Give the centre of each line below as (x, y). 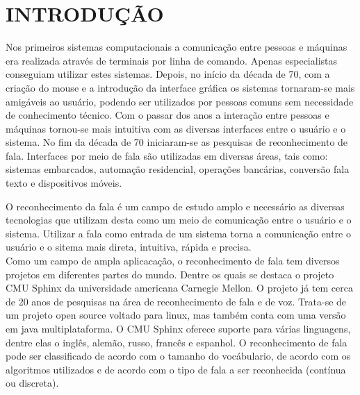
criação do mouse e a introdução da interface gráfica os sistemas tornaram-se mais (180, 87)
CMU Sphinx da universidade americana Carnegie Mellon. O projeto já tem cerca (180, 288)
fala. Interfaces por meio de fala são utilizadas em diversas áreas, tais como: (167, 155)
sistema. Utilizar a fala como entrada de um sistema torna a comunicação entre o (178, 233)
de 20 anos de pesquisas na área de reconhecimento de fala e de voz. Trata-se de (176, 301)
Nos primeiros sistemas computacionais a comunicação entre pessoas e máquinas (177, 47)
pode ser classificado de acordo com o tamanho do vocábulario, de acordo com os (178, 356)
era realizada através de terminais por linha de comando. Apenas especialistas (172, 60)
